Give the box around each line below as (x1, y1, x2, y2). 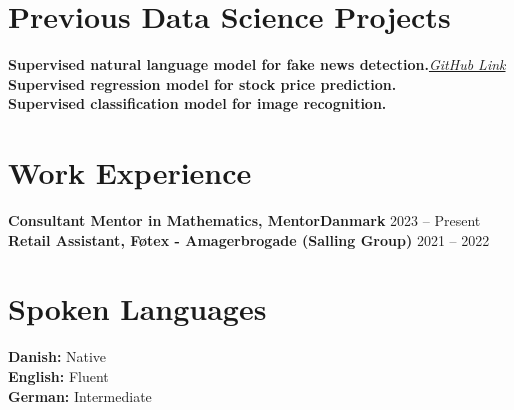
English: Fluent (8, 365, 109, 386)
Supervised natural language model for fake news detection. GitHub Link (8, 54, 506, 75)
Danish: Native (8, 346, 107, 367)
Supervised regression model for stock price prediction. (8, 73, 397, 94)
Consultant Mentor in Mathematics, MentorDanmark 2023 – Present (8, 210, 481, 231)
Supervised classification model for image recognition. (8, 93, 387, 114)
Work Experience (8, 152, 252, 193)
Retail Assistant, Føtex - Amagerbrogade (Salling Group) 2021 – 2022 (8, 229, 490, 250)
